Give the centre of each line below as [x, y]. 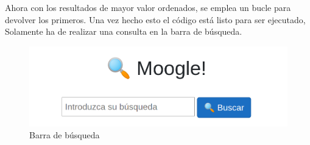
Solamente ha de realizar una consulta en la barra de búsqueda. [124, 31]
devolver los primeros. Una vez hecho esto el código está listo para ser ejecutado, [155, 19]
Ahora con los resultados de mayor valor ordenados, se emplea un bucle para [148, 7]
